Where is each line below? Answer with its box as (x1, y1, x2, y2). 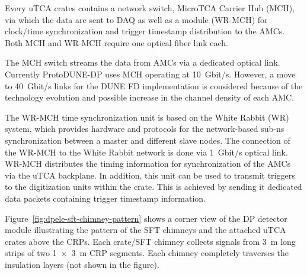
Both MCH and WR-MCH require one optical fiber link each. (5, 36, 228, 48)
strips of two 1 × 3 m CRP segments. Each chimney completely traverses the (5, 247, 289, 259)
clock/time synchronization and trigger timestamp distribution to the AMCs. (5, 25, 285, 37)
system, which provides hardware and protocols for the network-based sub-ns (5, 122, 284, 135)
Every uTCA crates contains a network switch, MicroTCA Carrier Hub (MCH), (5, 2, 295, 14)
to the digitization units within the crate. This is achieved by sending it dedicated (5, 180, 302, 193)
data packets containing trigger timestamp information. (5, 192, 206, 204)
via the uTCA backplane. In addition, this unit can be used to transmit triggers (5, 169, 295, 181)
